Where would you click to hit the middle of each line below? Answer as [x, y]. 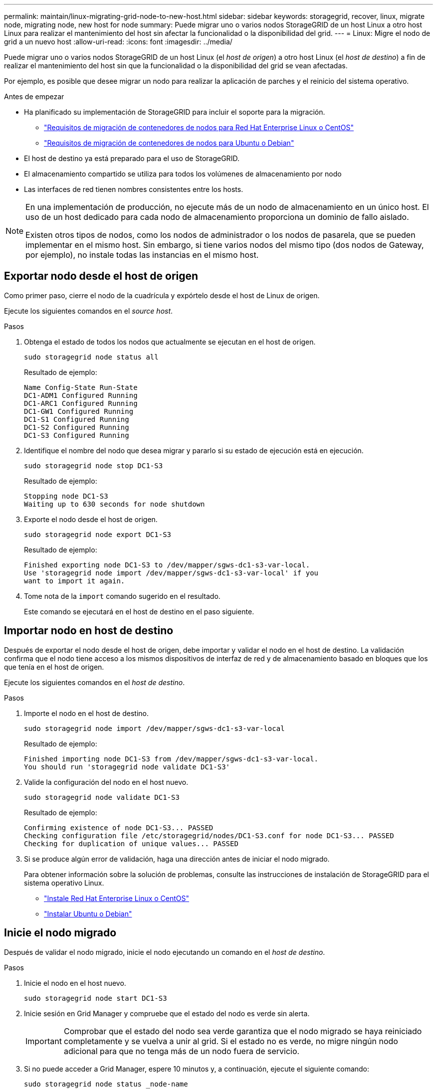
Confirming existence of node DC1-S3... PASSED [119, 827]
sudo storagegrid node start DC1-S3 [96, 998]
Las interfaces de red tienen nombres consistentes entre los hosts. [134, 189]
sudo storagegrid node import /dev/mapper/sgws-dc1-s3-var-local [154, 728]
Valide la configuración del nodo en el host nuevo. [106, 782]
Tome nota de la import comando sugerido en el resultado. [122, 596]
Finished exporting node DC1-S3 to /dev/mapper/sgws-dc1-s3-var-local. [167, 565]
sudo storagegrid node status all [91, 357]
